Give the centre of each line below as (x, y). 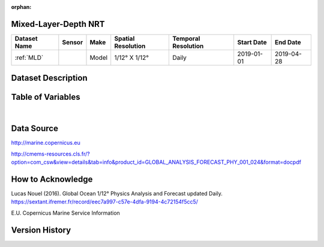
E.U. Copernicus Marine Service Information (65, 213)
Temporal (186, 38)
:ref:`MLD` (29, 57)
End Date (288, 42)
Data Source (34, 129)
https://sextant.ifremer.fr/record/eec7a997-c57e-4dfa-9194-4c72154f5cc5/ (104, 202)
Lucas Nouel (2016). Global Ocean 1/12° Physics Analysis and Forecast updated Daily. (117, 194)
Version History (41, 230)
